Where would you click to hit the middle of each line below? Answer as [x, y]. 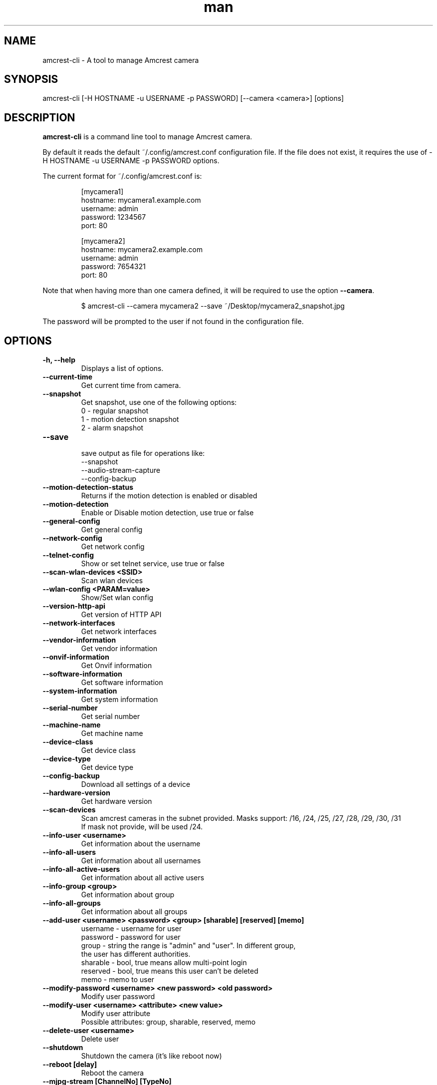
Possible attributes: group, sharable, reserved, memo [168, 1022]
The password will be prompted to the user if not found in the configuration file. [173, 322]
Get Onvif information [116, 666]
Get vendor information [119, 649]
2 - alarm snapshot [112, 428]
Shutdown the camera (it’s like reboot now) [151, 1056]
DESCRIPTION [40, 117]
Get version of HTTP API [121, 615]
